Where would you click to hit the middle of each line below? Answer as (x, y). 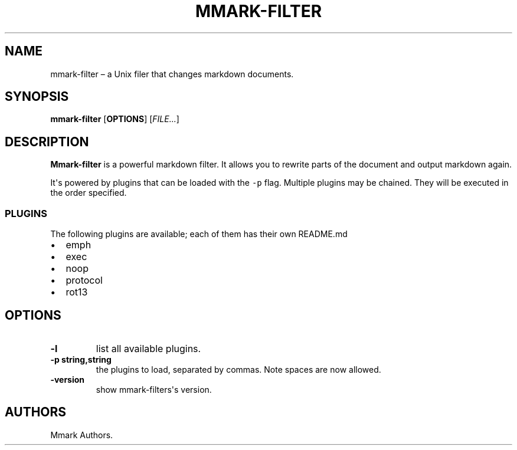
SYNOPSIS (37, 97)
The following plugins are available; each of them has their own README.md (199, 234)
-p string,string (81, 359)
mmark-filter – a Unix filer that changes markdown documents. (172, 74)
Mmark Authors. (82, 435)
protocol (84, 280)
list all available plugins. (148, 348)
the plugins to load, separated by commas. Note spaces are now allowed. (238, 369)
